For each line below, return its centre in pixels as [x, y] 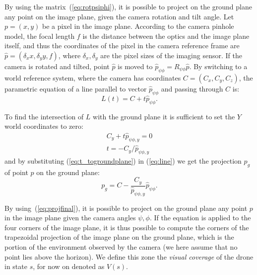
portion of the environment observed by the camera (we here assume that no [121, 246]
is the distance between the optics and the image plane [166, 36]
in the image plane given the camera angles [70, 218]
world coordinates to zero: [44, 126]
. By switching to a [218, 66]
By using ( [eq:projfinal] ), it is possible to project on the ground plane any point [126, 208]
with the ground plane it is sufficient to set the [164, 116]
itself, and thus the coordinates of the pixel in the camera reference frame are [122, 46]
